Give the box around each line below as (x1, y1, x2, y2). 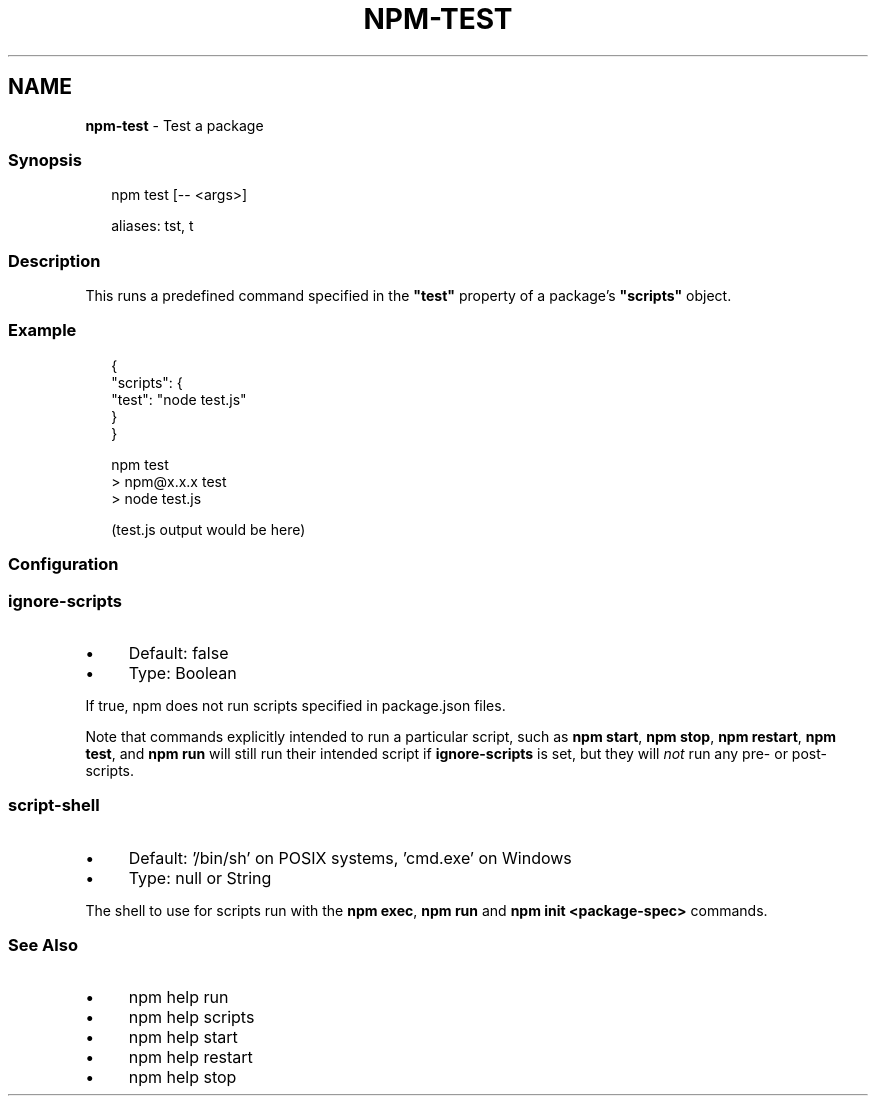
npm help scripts (128, 1007, 255, 1028)
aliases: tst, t (111, 217, 194, 235)
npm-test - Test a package (85, 116, 264, 134)
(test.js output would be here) (111, 520, 306, 538)
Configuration (8, 554, 119, 575)
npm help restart (128, 1047, 253, 1068)
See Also (8, 935, 78, 956)
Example (8, 320, 77, 341)
